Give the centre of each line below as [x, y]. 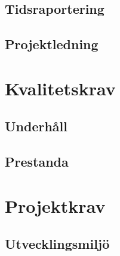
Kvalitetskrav [60, 88]
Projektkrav [55, 205]
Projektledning [52, 44]
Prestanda [37, 162]
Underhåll [36, 126]
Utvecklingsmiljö [57, 244]
